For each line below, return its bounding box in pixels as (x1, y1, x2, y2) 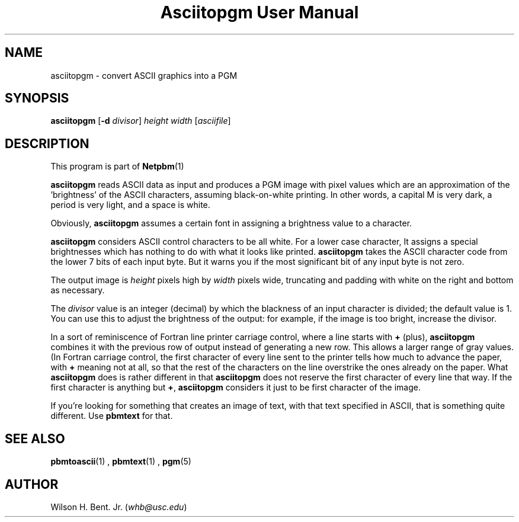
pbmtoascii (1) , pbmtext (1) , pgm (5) (50, 456, 191, 467)
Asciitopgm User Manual (160, 2, 359, 23)
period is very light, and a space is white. (50, 200, 210, 210)
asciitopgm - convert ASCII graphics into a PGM (50, 70, 238, 81)
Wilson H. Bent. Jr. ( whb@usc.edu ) (50, 501, 187, 512)
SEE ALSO (5, 431, 65, 446)
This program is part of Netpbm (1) (50, 161, 184, 172)
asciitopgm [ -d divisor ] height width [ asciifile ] (50, 116, 231, 126)
